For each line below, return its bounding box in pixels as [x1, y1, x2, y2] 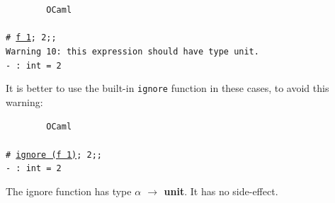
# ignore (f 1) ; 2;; [6, 149, 103, 160]
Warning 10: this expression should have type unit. [6, 46, 259, 57]
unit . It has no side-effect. [164, 184, 278, 199]
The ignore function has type [6, 184, 132, 199]
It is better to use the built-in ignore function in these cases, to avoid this [6, 81, 329, 95]
